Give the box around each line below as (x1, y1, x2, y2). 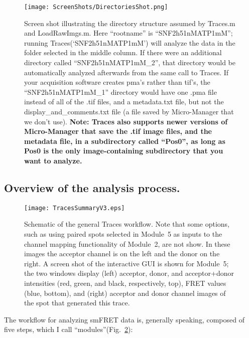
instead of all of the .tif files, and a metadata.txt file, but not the (24, 96, 224, 107)
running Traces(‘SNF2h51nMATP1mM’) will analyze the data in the (24, 37, 235, 48)
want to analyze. (24, 155, 82, 165)
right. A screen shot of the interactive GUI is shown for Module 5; (24, 258, 229, 268)
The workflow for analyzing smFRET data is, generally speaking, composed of (4, 314, 244, 324)
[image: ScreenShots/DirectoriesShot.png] (24, 4, 168, 11)
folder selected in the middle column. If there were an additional (24, 47, 222, 58)
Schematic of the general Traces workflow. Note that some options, (24, 219, 230, 229)
